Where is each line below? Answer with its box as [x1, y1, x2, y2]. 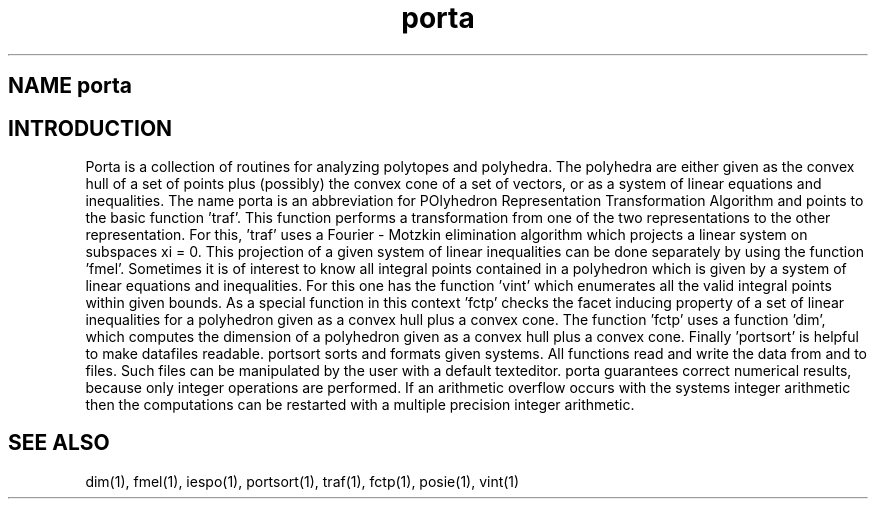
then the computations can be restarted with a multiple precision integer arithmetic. [85, 396, 635, 414]
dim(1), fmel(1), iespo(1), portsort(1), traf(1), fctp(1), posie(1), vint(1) [85, 472, 520, 490]
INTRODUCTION [8, 115, 173, 141]
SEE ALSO [8, 430, 110, 456]
